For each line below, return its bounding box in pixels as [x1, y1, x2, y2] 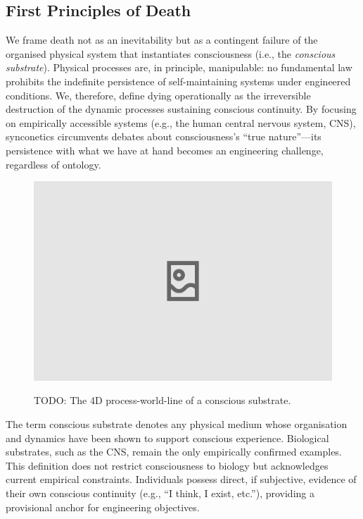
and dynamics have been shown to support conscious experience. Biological [6, 430, 329, 445]
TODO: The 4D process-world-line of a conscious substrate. [34, 393, 291, 408]
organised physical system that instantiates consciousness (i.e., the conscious [6, 46, 336, 61]
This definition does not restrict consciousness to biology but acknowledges [6, 458, 329, 472]
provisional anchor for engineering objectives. [6, 499, 200, 514]
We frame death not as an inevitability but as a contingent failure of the [6, 32, 318, 47]
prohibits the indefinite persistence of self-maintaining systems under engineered [6, 73, 351, 88]
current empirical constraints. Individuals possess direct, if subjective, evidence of [6, 472, 357, 487]
